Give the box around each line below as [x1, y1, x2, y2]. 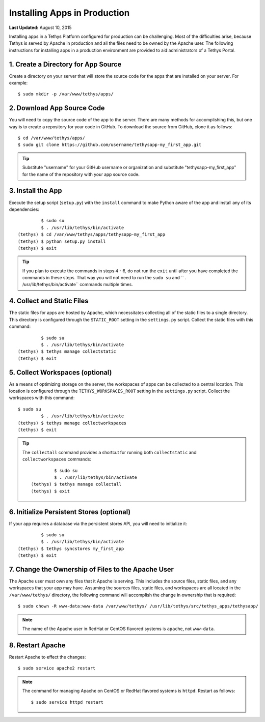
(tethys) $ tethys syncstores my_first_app [18, 546, 124, 551]
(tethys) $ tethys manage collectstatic [18, 349, 116, 354]
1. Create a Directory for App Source [9, 60, 122, 68]
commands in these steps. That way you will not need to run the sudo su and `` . [22, 275, 186, 281]
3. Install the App [9, 187, 62, 195]
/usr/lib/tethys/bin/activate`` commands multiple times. [22, 282, 133, 288]
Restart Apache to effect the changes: [9, 654, 86, 660]
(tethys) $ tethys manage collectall [31, 482, 122, 487]
